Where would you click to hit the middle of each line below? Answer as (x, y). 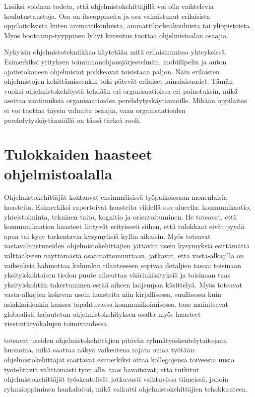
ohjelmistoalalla (58, 173)
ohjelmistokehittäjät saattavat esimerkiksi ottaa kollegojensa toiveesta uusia (119, 359)
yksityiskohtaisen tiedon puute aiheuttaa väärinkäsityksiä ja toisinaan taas (117, 275)
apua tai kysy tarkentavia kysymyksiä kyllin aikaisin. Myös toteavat (107, 236)
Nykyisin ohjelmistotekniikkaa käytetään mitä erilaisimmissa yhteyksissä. (116, 52)
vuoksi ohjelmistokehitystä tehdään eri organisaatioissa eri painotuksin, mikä (121, 90)
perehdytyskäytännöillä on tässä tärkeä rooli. (72, 120)
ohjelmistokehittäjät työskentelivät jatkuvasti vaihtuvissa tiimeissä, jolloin (116, 379)
